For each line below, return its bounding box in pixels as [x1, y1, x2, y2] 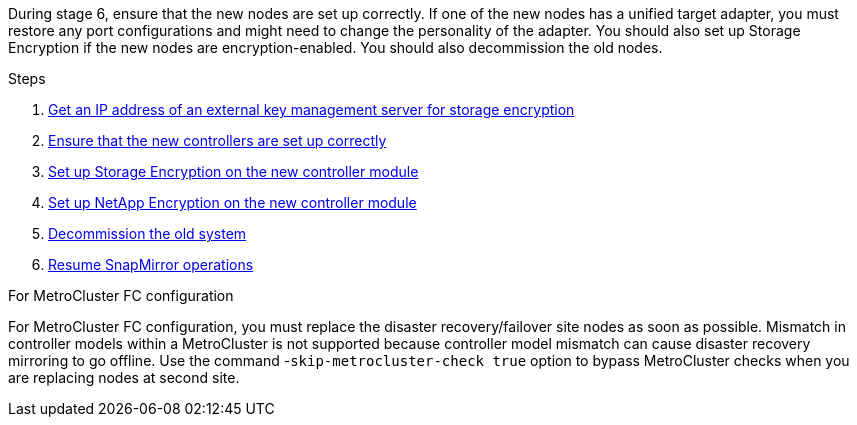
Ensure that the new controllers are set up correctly [48, 132, 387, 149]
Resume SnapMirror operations [48, 256, 254, 273]
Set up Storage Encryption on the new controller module [48, 163, 419, 180]
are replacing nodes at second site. [8, 369, 240, 386]
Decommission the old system [48, 225, 247, 242]
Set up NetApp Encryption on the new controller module [48, 194, 417, 211]
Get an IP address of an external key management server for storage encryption [48, 101, 575, 118]
